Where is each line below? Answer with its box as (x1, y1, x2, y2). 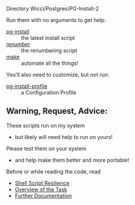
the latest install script (21, 34, 76, 41)
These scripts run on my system (6, 122, 85, 129)
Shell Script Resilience (14, 179, 70, 187)
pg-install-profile (6, 83, 48, 90)
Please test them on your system (6, 145, 87, 152)
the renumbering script (21, 47, 77, 54)
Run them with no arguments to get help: (6, 17, 106, 23)
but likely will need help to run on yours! (14, 133, 113, 140)
